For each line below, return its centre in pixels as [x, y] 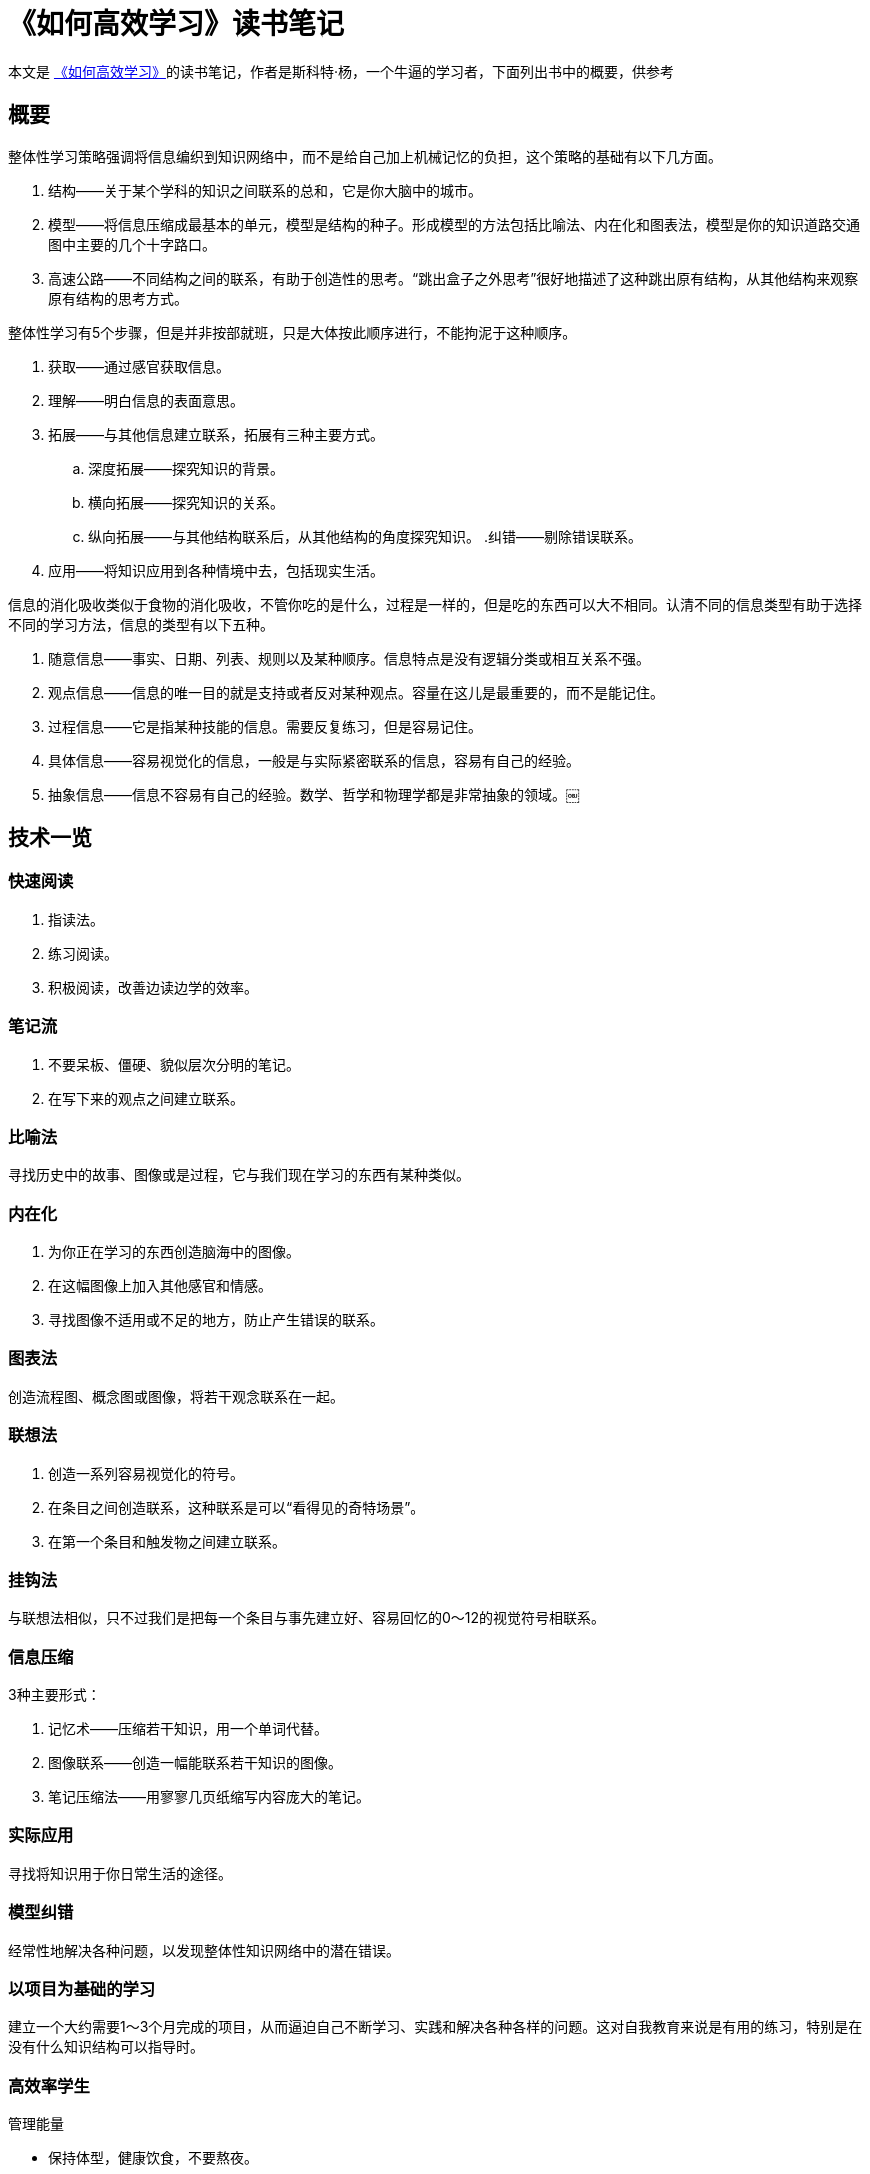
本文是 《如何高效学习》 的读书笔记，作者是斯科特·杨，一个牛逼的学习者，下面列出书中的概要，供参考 [341, 71]
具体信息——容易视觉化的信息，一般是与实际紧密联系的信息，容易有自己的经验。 [314, 760]
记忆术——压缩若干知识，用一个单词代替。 [188, 1729]
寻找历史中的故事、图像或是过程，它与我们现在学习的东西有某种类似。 [239, 1175]
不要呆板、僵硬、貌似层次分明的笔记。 [174, 1064]
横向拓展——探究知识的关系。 [186, 502]
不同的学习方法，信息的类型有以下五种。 [141, 624]
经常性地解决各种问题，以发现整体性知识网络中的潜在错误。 [204, 1950]
